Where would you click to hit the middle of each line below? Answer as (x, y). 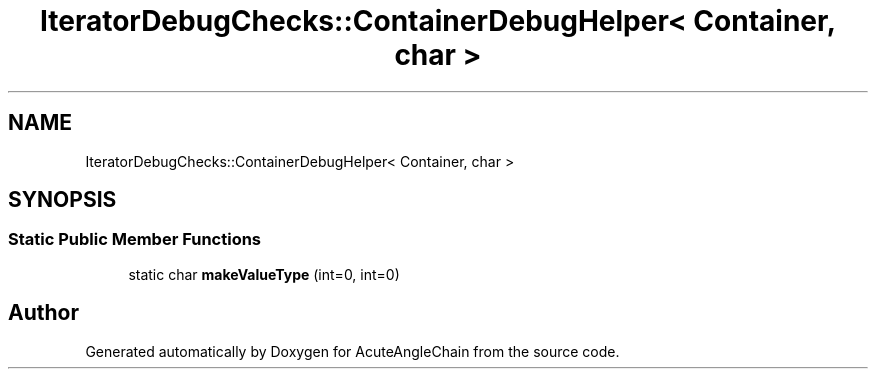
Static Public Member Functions (135, 239)
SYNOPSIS (62, 200)
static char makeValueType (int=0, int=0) (264, 274)
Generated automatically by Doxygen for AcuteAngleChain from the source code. (352, 351)
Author (43, 313)
